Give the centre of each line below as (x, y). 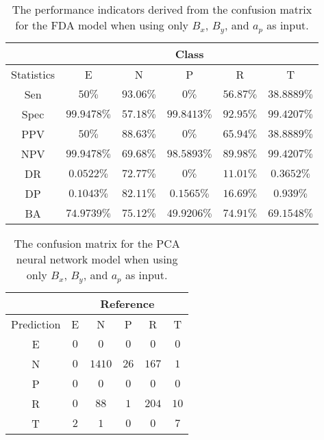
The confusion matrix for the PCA (97, 243)
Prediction (36, 324)
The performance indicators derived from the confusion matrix (162, 9)
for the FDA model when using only (102, 25)
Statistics (33, 74)
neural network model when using (97, 259)
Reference (127, 303)
